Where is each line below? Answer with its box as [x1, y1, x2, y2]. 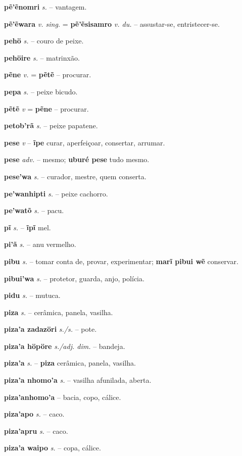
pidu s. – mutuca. [4, 290, 61, 300]
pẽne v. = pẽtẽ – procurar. [4, 69, 91, 80]
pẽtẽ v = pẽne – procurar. [4, 103, 89, 114]
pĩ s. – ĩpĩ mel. [4, 222, 51, 232]
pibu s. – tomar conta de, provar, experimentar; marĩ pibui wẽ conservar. [4, 256, 238, 266]
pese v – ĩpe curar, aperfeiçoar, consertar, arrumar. [4, 137, 165, 147]
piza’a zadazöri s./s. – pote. [4, 324, 97, 334]
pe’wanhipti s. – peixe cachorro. [4, 188, 108, 198]
